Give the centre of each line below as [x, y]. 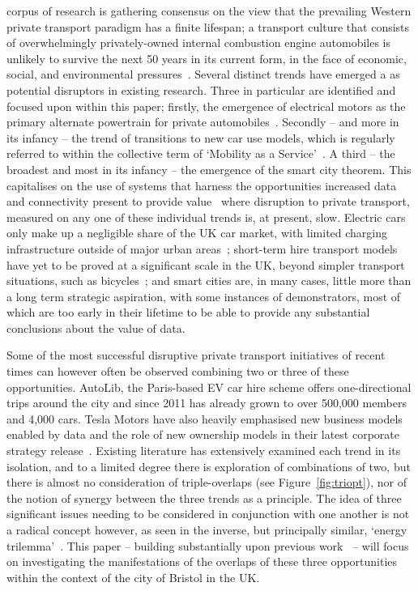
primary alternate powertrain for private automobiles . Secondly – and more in [203, 122]
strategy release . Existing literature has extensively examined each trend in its [204, 451]
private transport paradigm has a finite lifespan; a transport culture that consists [208, 26]
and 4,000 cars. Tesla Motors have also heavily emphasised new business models [205, 418]
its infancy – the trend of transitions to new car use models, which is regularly [201, 137]
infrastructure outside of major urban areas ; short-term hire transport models [202, 248]
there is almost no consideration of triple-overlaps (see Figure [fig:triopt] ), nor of [207, 482]
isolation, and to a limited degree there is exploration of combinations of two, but [209, 466]
